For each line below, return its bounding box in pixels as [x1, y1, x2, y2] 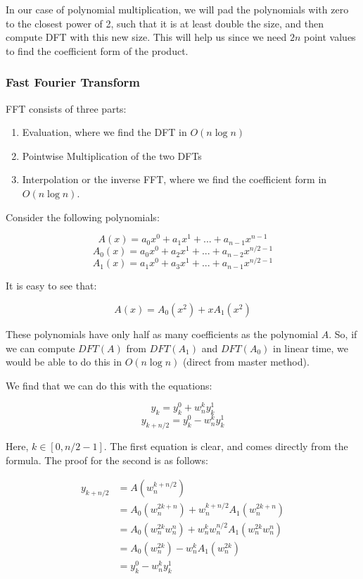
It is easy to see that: [6, 278, 97, 293]
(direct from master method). [182, 354, 310, 369]
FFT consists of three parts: [6, 101, 127, 116]
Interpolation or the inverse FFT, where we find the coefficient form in [22, 172, 327, 187]
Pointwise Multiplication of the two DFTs [22, 148, 202, 163]
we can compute [6, 340, 75, 355]
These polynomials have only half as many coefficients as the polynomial [6, 326, 319, 341]
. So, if [329, 326, 357, 341]
